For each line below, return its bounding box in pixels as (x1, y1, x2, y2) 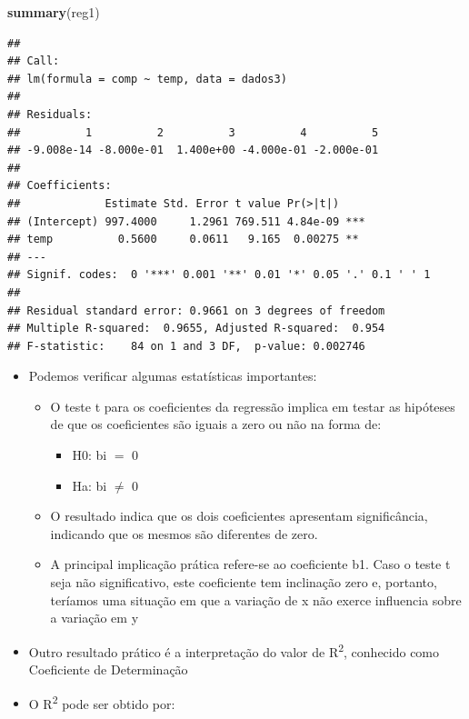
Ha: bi (72, 475, 107, 494)
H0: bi (72, 445, 107, 464)
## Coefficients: (7, 179, 112, 193)
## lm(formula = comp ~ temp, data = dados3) (7, 72, 287, 85)
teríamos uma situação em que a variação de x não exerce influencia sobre (50, 590, 462, 609)
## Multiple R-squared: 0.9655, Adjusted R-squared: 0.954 (7, 322, 385, 335)
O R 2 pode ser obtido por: (28, 691, 175, 713)
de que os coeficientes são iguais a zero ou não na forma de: (50, 414, 382, 434)
